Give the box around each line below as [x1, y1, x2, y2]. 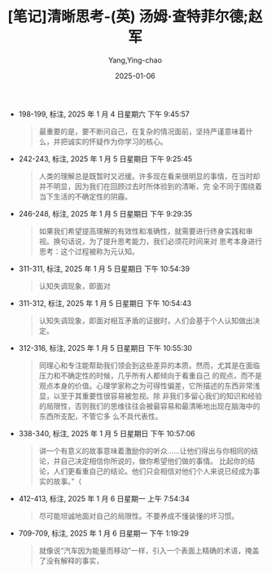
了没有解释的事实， [38, 555, 104, 566]
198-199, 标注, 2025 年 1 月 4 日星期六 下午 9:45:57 [18, 109, 190, 119]
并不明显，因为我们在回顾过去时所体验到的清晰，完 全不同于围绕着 [38, 181, 263, 191]
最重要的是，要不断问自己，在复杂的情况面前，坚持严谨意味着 [38, 126, 247, 136]
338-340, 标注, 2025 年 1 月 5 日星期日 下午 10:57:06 [18, 428, 195, 438]
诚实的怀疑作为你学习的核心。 [67, 136, 168, 147]
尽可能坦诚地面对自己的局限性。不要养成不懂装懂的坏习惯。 [38, 510, 239, 521]
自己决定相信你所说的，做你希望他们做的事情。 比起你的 [60, 456, 248, 466]
